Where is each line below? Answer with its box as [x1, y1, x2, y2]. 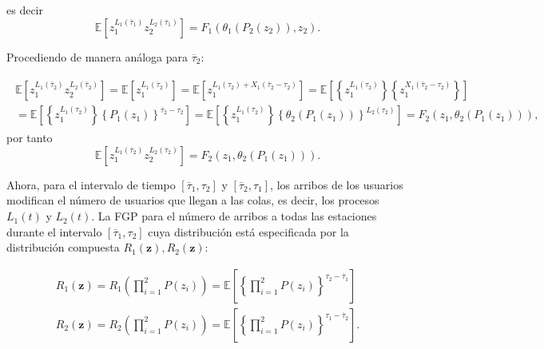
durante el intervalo [6, 223, 102, 240]
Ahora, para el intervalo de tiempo [6, 176, 176, 192]
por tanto [6, 129, 53, 146]
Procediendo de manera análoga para [6, 48, 189, 65]
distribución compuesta [6, 239, 120, 256]
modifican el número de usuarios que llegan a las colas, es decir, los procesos [6, 192, 379, 208]
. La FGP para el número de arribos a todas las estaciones [91, 208, 377, 224]
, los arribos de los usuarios [270, 176, 403, 192]
